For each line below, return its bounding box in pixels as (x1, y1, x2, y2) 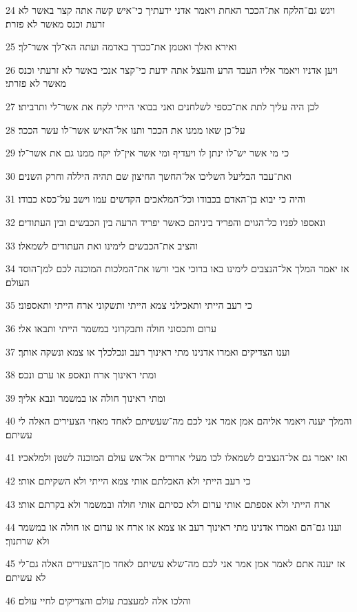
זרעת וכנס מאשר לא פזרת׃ (6, 16, 105, 30)
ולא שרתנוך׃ (6, 533, 50, 547)
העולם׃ (6, 274, 30, 289)
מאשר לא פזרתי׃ (6, 76, 67, 90)
